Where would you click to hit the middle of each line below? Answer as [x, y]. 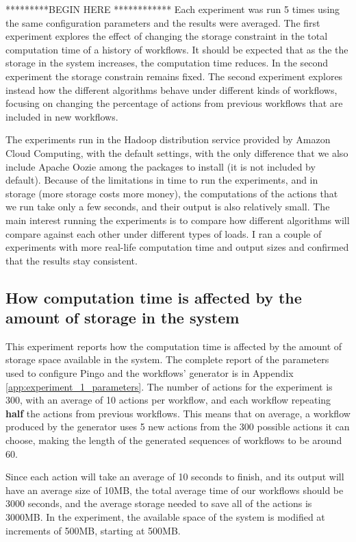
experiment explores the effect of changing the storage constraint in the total [167, 36]
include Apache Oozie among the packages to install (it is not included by [161, 166]
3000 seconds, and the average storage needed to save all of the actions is [159, 503]
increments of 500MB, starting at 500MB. [93, 530]
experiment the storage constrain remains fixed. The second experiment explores [174, 76]
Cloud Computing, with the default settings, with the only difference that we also [177, 152]
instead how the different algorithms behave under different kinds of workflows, [171, 89]
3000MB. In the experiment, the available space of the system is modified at [165, 517]
